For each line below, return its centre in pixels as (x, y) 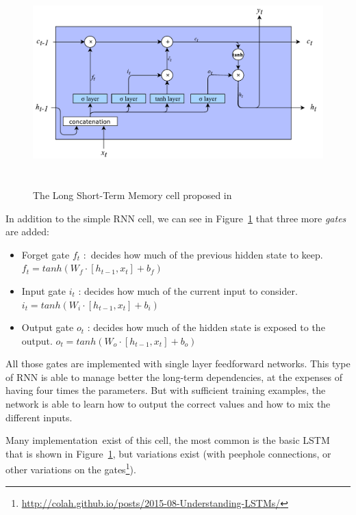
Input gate (43, 290)
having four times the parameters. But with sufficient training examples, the (166, 390)
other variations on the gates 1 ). (71, 468)
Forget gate (46, 254)
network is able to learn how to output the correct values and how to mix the (168, 404)
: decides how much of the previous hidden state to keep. (203, 254)
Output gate (48, 327)
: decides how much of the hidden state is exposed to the (206, 327)
